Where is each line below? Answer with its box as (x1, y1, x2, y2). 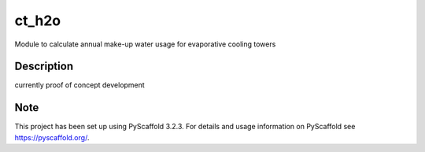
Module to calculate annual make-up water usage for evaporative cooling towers (14, 39, 276, 49)
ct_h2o (14, 12, 61, 29)
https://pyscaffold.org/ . (14, 132, 90, 142)
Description (14, 60, 74, 73)
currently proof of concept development (14, 80, 145, 90)
